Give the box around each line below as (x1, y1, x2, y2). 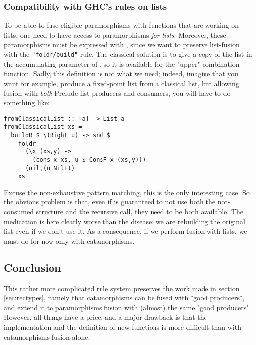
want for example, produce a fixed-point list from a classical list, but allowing (4, 78, 239, 88)
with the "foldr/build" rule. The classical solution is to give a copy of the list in (4, 49, 252, 59)
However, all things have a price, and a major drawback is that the (4, 312, 207, 322)
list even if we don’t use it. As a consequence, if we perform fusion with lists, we (4, 226, 247, 236)
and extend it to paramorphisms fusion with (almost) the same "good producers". (4, 302, 251, 312)
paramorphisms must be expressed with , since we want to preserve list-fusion (4, 39, 240, 49)
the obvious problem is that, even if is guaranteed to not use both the (4, 197, 215, 207)
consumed (4, 206, 34, 217)
